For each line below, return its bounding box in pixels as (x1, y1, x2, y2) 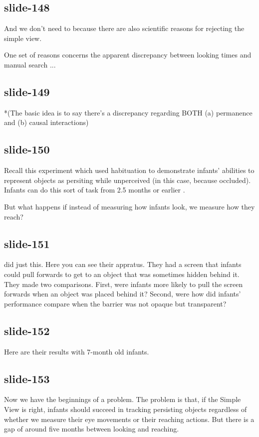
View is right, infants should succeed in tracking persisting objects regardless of (4, 403, 247, 414)
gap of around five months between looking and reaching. (4, 423, 179, 434)
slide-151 (4, 235, 50, 251)
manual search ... (4, 59, 56, 69)
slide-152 (4, 322, 50, 338)
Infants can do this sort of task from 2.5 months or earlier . (4, 184, 185, 195)
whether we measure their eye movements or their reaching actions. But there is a (4, 413, 255, 424)
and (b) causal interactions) (4, 117, 89, 127)
